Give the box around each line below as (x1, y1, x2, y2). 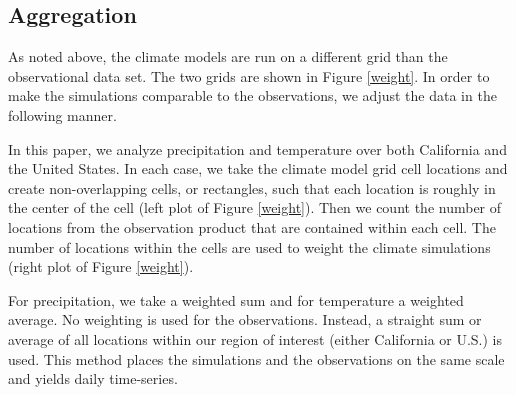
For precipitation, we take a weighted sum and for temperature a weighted (8, 289, 464, 310)
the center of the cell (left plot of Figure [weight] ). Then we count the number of (8, 197, 502, 218)
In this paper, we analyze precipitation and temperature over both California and (8, 138, 507, 159)
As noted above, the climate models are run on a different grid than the (8, 46, 448, 67)
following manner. (8, 104, 117, 125)
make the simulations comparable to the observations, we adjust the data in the (8, 85, 497, 106)
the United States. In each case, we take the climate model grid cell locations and (8, 158, 508, 179)
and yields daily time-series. (8, 368, 178, 389)
